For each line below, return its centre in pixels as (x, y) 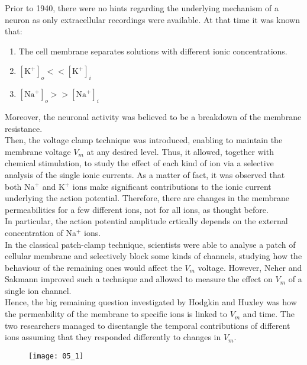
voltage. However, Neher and (250, 267)
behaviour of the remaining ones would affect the (93, 267)
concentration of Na (41, 232)
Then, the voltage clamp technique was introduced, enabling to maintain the (144, 140)
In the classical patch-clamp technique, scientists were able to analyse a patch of (150, 244)
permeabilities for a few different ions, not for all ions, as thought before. (137, 209)
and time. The (269, 314)
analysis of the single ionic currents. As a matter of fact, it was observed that (145, 174)
